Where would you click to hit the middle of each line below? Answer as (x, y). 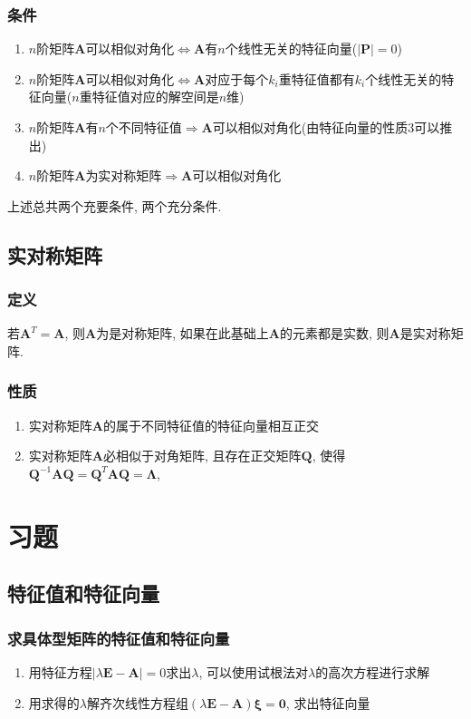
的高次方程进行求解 (373, 671)
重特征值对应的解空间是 (149, 97)
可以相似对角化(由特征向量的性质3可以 (326, 127)
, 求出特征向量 (328, 702)
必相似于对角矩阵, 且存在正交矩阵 (202, 456)
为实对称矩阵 (124, 175)
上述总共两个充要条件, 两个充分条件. (115, 205)
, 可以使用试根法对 (254, 671)
